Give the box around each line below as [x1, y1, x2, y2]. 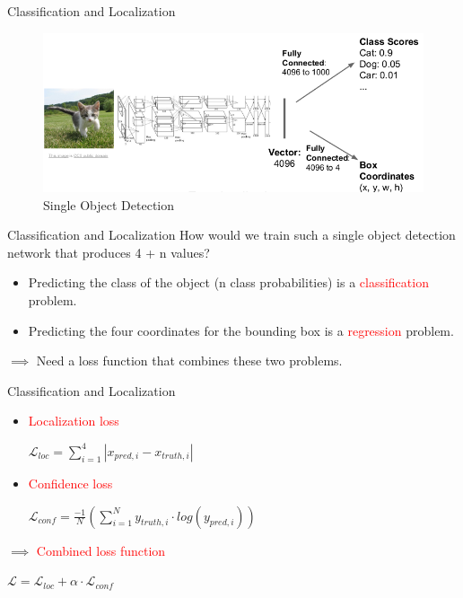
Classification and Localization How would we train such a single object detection [7, 225, 456, 244]
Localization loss [28, 411, 119, 430]
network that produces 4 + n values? [7, 242, 210, 261]
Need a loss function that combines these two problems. [36, 351, 343, 370]
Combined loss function [36, 541, 166, 559]
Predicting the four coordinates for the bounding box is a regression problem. [28, 321, 454, 339]
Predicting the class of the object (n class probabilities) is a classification [28, 273, 429, 292]
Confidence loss [28, 473, 113, 492]
